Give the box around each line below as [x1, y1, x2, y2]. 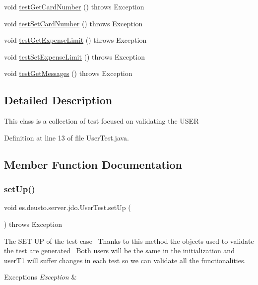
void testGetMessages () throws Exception [4, 68, 132, 78]
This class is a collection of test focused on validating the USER [4, 116, 199, 126]
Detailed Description [4, 92, 113, 108]
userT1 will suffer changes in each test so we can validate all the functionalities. [4, 255, 246, 265]
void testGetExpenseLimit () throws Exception [4, 35, 147, 45]
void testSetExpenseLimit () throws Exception [4, 51, 145, 62]
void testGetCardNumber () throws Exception [4, 1, 144, 11]
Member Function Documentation [4, 156, 183, 172]
